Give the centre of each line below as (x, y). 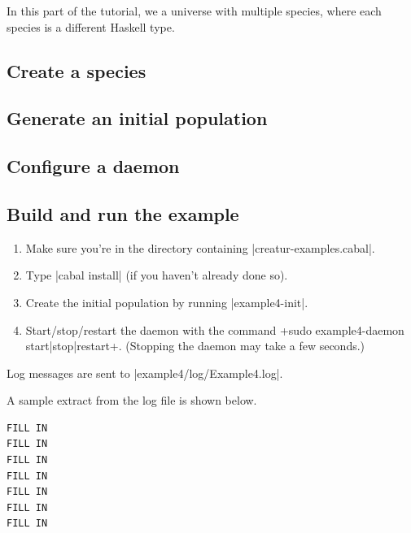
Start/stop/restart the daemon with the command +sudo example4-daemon (215, 329)
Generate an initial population (137, 118)
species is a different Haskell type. (91, 26)
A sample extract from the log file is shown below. (132, 400)
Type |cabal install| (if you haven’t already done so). (157, 275)
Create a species (77, 70)
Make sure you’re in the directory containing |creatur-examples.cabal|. (200, 247)
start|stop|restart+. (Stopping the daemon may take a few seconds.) (195, 346)
